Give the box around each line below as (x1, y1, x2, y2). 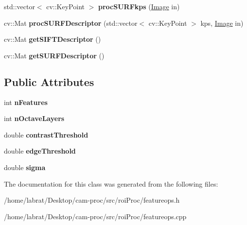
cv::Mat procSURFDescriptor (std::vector (4, 17, 138, 28)
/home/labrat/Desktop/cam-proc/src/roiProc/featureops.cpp (4, 211, 187, 221)
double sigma (4, 162, 46, 172)
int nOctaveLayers (4, 113, 65, 123)
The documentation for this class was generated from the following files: (4, 178, 218, 189)
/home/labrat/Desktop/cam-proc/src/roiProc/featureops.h (4, 195, 180, 205)
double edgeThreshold (4, 146, 76, 156)
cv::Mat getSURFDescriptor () (4, 50, 105, 60)
